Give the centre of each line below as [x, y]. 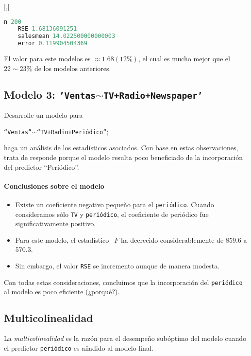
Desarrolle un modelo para [43, 115]
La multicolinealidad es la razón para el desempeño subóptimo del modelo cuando [125, 338]
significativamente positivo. [56, 223]
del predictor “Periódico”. [42, 167]
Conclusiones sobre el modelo [54, 186]
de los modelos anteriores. [73, 68]
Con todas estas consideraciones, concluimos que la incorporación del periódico [123, 282]
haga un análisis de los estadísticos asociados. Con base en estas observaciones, [121, 148]
